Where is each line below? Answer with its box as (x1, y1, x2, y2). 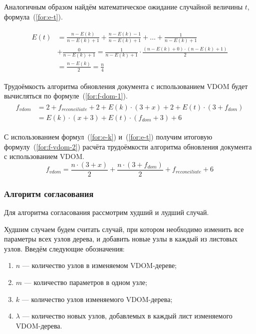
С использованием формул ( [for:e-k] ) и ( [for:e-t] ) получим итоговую (4, 131, 213, 141)
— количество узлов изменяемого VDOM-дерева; (21, 293, 173, 304)
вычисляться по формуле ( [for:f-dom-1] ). (4, 90, 128, 101)
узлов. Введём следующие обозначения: (4, 243, 125, 253)
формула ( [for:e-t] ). (4, 11, 63, 21)
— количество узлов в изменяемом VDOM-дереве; (22, 260, 177, 270)
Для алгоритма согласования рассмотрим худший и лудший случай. (4, 207, 209, 217)
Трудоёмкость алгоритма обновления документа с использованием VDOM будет (4, 80, 248, 91)
